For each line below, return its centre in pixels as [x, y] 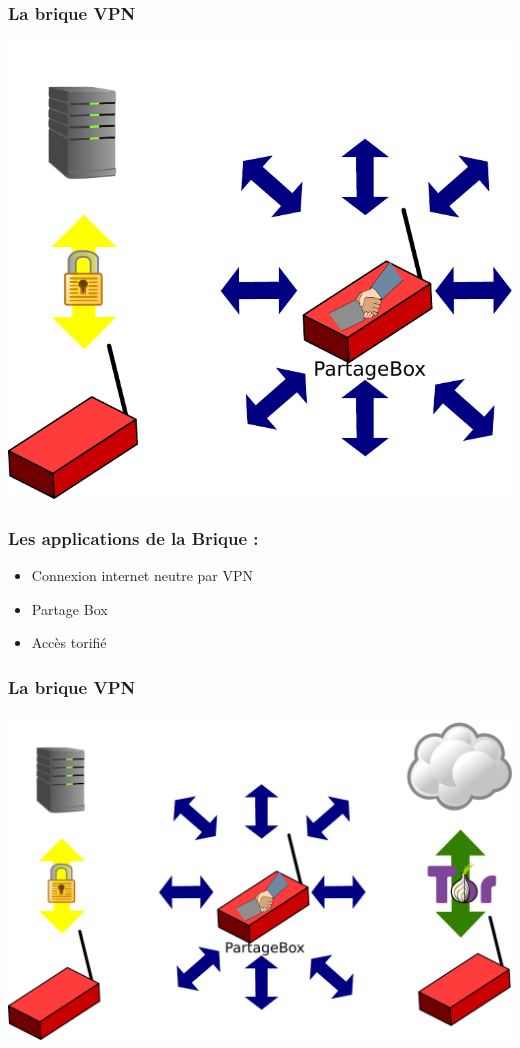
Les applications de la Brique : [133, 537]
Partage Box [69, 608]
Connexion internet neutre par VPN [142, 574]
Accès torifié [69, 642]
